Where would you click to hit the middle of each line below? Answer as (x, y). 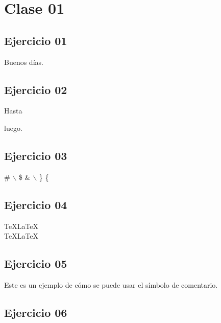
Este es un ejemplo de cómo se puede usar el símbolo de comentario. (111, 284)
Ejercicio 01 (36, 40)
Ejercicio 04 (36, 204)
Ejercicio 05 (36, 263)
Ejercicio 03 (36, 155)
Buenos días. (24, 62)
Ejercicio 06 (36, 312)
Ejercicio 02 (36, 89)
